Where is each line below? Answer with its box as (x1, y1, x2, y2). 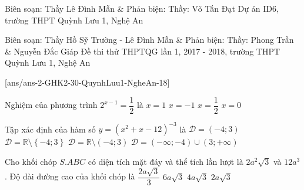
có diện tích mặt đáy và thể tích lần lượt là (88, 155, 243, 167)
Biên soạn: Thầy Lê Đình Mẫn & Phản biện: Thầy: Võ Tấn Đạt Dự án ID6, (5, 2, 279, 14)
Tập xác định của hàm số (5, 123, 96, 135)
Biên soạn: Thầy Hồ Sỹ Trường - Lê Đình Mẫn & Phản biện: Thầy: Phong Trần (5, 33, 294, 46)
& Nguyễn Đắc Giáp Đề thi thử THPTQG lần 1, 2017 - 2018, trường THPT (5, 45, 280, 57)
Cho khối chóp (5, 155, 57, 167)
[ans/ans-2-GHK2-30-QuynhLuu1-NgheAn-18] (5, 76, 170, 88)
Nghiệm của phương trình (5, 99, 98, 111)
